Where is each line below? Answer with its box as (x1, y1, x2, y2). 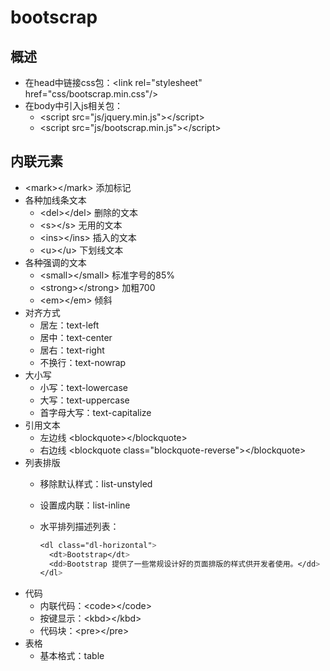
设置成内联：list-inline (39, 499, 131, 511)
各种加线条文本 (24, 194, 87, 206)
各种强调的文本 (24, 256, 87, 268)
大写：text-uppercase (39, 394, 130, 406)
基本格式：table (39, 650, 105, 662)
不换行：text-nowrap (39, 356, 127, 368)
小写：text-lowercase (39, 381, 129, 393)
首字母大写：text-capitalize (39, 406, 152, 418)
